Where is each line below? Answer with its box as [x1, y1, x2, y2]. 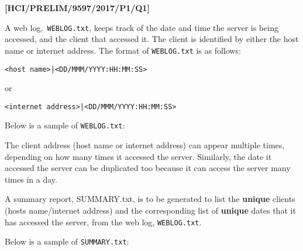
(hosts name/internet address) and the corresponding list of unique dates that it [5, 204, 296, 217]
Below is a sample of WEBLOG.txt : [5, 119, 125, 131]
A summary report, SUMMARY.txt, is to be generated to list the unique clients [5, 193, 295, 205]
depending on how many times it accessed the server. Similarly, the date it [5, 150, 272, 162]
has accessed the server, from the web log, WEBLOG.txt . [5, 215, 202, 228]
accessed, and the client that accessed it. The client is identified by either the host [5, 33, 299, 45]
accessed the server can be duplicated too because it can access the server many [5, 162, 291, 174]
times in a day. [5, 173, 57, 185]
